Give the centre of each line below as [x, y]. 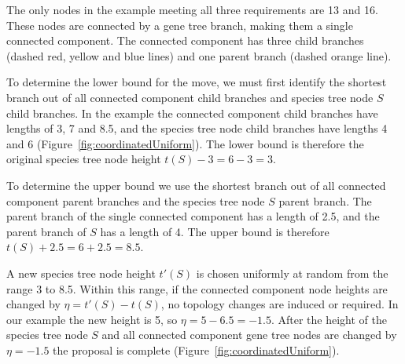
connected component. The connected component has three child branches [185, 40]
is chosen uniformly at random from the [292, 273]
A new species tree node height [81, 273]
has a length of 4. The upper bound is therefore [215, 231]
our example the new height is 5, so [92, 319]
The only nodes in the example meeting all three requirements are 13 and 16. [192, 9]
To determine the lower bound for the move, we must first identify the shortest [197, 82]
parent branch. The [325, 200]
